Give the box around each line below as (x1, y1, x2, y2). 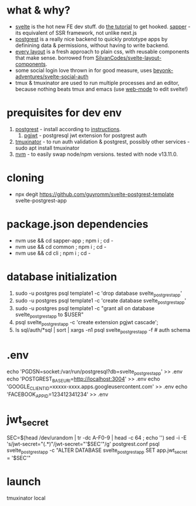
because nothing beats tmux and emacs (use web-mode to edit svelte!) (15, 85, 188, 92)
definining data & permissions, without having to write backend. (15, 42, 170, 49)
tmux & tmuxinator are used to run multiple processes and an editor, (15, 79, 180, 86)
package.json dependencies (6, 218, 148, 231)
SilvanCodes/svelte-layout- (95, 54, 162, 61)
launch (6, 475, 41, 488)
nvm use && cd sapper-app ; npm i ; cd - (15, 237, 114, 244)
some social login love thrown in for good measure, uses (15, 66, 152, 74)
